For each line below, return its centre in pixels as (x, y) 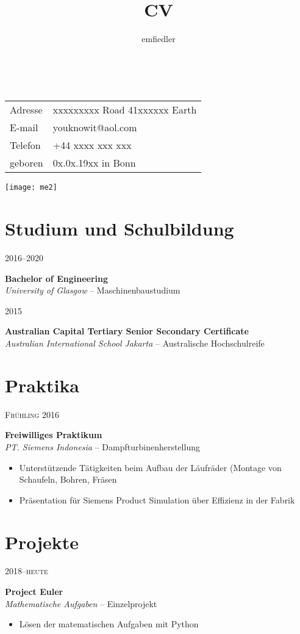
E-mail (24, 128)
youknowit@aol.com (95, 128)
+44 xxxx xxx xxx (92, 145)
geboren (27, 163)
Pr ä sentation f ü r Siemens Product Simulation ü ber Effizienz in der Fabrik (157, 499)
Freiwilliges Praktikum (54, 435)
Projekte (42, 542)
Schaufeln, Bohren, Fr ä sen (68, 479)
